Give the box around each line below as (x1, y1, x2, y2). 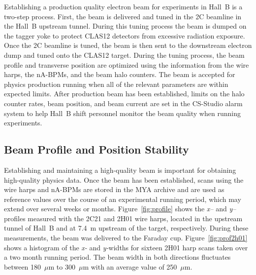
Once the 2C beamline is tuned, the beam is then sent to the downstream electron (4, 40, 252, 50)
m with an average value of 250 (83, 261, 177, 272)
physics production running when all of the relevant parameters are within (4, 79, 228, 89)
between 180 (4, 261, 41, 272)
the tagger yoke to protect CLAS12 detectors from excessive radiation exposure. (4, 30, 245, 40)
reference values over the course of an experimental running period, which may (4, 194, 241, 204)
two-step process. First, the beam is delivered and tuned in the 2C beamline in (4, 11, 242, 21)
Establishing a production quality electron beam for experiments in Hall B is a (4, 1, 243, 11)
